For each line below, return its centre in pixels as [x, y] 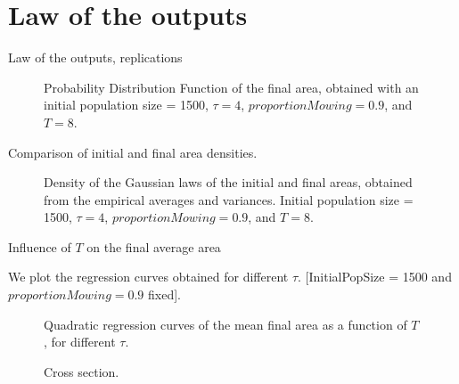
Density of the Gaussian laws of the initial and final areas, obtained [228, 182]
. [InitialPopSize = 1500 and [375, 277]
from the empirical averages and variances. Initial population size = [229, 199]
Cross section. [82, 371]
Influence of [40, 246]
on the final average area [154, 246]
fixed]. [164, 294]
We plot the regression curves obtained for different [148, 277]
